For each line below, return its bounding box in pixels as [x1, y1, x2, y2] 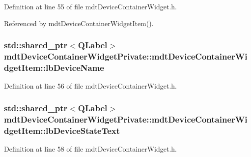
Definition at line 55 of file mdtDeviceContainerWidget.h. [4, 1, 177, 11]
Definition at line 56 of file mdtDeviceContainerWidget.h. [4, 81, 177, 91]
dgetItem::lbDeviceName [4, 61, 104, 73]
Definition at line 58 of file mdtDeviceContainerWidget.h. [4, 143, 177, 154]
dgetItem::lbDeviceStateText [4, 124, 120, 136]
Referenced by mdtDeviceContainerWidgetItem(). [4, 18, 154, 28]
